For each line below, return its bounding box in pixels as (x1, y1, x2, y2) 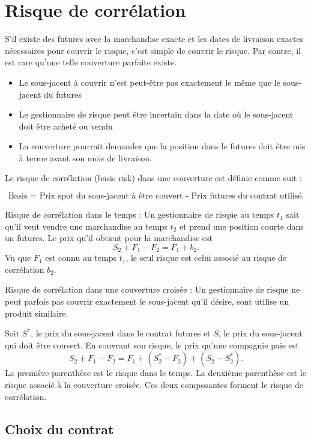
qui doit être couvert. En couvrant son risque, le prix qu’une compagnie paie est (5, 338, 299, 351)
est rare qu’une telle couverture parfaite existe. (5, 56, 177, 68)
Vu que (5, 251, 31, 264)
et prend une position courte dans (179, 220, 304, 232)
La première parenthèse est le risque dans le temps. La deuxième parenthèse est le (5, 366, 306, 379)
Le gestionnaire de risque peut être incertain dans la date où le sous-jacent (19, 108, 294, 121)
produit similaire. (5, 306, 68, 319)
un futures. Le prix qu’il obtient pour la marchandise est (5, 231, 213, 244)
